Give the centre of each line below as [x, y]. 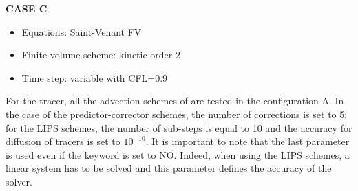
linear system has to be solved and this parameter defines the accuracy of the [169, 168]
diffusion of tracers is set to [63, 141]
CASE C [27, 8]
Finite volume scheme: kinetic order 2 [101, 55]
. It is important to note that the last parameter [248, 141]
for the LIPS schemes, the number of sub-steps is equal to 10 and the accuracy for [179, 127]
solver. [19, 181]
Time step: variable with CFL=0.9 [95, 77]
